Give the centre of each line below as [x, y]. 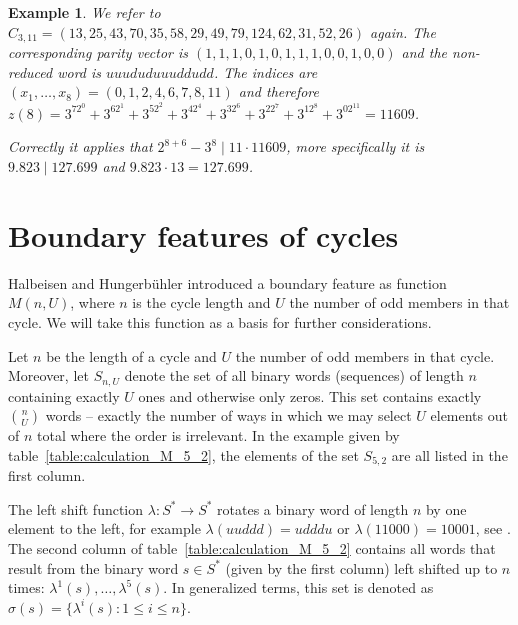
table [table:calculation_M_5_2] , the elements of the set [183, 454]
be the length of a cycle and [131, 355]
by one [446, 508]
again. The [403, 31]
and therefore [278, 91]
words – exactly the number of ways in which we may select [228, 415]
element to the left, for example [104, 528]
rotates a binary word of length [313, 508]
